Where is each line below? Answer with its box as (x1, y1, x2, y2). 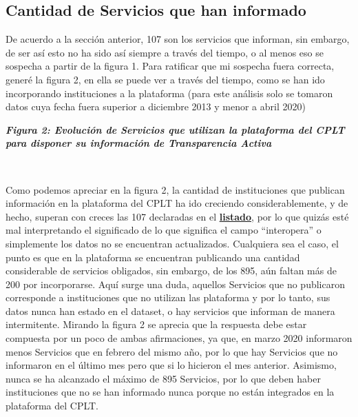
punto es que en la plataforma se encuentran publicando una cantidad (6, 250, 300, 264)
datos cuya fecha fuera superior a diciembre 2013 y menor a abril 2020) (6, 99, 306, 114)
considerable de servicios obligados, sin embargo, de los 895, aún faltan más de (6, 263, 337, 278)
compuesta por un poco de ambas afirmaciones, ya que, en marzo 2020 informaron (6, 331, 352, 345)
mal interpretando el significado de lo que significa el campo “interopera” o (6, 223, 322, 237)
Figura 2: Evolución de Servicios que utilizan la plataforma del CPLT (6, 122, 345, 136)
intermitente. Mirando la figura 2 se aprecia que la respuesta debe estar (6, 317, 307, 332)
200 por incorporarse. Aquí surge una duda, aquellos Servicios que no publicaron (6, 276, 345, 291)
